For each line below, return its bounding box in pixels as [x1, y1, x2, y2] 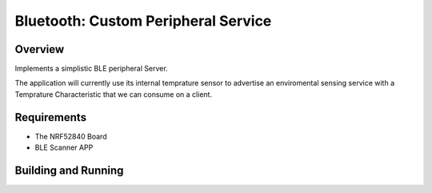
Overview [14, 42, 65, 56]
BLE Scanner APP [34, 143, 94, 152]
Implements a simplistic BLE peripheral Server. [14, 64, 168, 74]
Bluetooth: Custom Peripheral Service [14, 12, 272, 30]
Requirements [14, 111, 87, 124]
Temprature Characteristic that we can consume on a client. [14, 89, 212, 99]
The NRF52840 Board [34, 131, 107, 141]
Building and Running [14, 163, 124, 177]
